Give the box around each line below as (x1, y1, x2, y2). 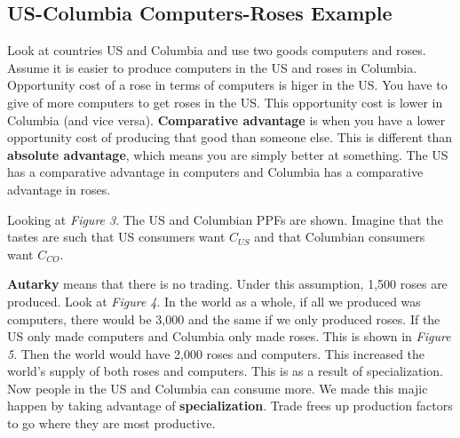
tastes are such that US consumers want (7, 227, 226, 246)
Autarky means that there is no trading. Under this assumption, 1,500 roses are (7, 275, 448, 293)
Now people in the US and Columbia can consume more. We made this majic (7, 378, 428, 397)
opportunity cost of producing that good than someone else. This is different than (7, 128, 453, 147)
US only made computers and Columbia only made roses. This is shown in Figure (7, 327, 451, 346)
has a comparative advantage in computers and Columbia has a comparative (7, 163, 424, 181)
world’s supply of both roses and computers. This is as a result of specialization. (7, 362, 443, 380)
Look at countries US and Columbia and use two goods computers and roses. (7, 41, 426, 60)
